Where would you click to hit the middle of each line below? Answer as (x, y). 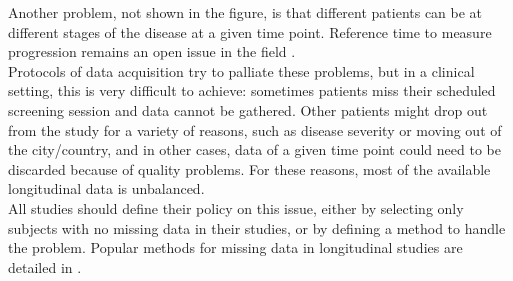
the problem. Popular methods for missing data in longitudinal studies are (235, 247)
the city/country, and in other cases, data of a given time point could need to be (254, 149)
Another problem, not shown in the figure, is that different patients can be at (245, 12)
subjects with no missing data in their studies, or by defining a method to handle (257, 227)
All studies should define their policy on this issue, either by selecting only (236, 207)
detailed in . (45, 266)
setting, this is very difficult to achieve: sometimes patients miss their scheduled (252, 90)
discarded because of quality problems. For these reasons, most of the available (249, 168)
